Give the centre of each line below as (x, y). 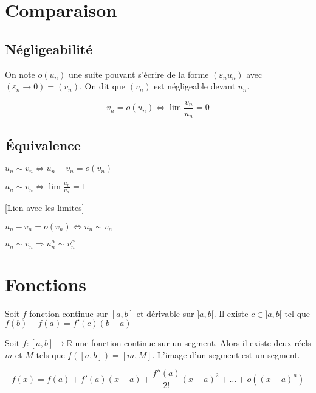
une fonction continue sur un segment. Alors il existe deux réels (193, 343)
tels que (50, 354)
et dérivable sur (165, 313)
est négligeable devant (195, 86)
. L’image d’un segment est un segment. (226, 354)
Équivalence (43, 144)
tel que (297, 313)
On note (20, 74)
